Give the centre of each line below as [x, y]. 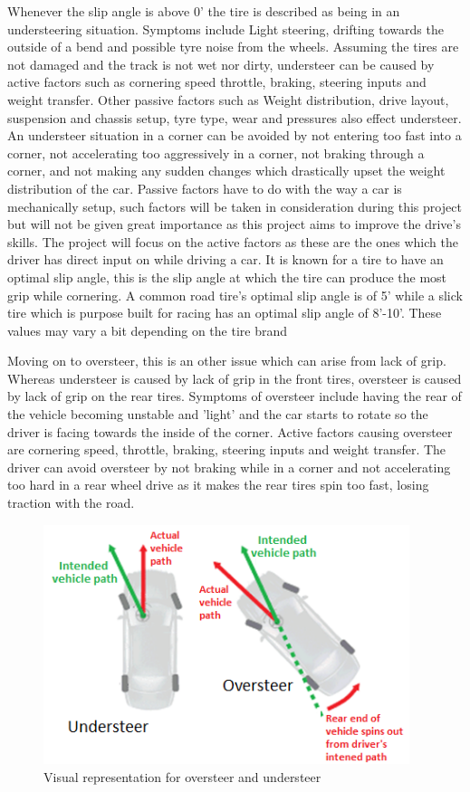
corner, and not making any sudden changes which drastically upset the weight [226, 171]
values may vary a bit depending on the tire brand [147, 330]
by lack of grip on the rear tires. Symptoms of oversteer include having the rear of [235, 396]
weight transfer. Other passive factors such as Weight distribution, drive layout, [228, 99]
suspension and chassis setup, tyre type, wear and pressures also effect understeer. [235, 117]
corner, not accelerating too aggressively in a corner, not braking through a [216, 153]
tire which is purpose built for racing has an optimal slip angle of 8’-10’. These [225, 313]
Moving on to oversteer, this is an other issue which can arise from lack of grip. [227, 361]
